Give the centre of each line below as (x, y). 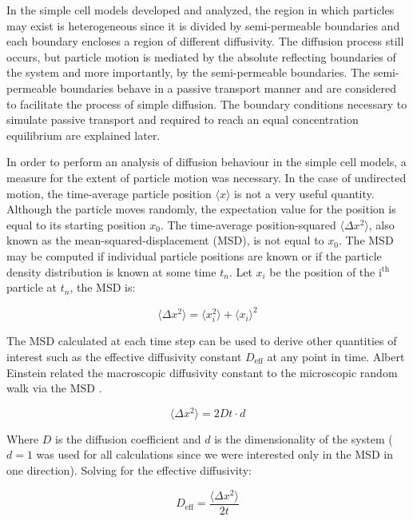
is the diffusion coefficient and (128, 438)
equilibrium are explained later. (83, 135)
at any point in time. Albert (336, 356)
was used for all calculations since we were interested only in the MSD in (214, 454)
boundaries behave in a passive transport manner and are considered (228, 87)
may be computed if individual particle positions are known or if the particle (194, 255)
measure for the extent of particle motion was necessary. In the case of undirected (206, 177)
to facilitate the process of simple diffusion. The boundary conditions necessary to (207, 103)
